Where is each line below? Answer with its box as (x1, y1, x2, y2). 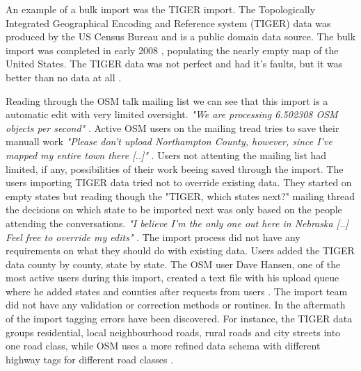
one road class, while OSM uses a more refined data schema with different (6, 338, 321, 353)
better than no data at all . (6, 69, 122, 84)
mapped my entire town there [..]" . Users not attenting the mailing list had (6, 147, 327, 162)
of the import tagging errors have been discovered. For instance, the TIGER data (6, 311, 353, 326)
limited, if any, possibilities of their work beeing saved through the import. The (6, 161, 344, 176)
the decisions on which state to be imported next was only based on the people (6, 202, 342, 217)
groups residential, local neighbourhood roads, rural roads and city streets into (6, 324, 341, 339)
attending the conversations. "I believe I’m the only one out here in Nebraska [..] (6, 215, 348, 230)
